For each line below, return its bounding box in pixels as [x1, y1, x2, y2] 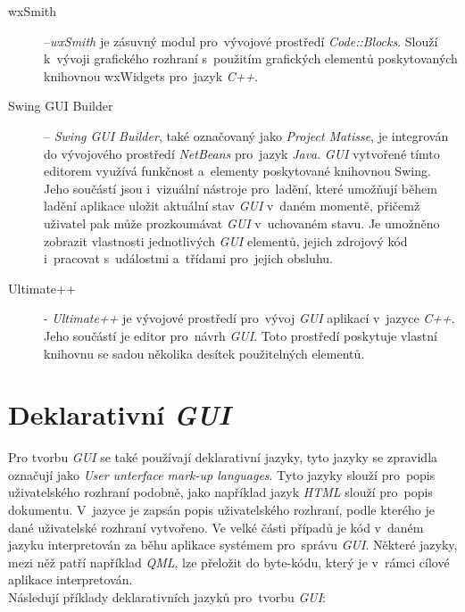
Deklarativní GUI [8, 396, 230, 434]
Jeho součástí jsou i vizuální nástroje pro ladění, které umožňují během [44, 178, 437, 197]
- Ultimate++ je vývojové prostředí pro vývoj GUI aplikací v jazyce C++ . [44, 309, 455, 327]
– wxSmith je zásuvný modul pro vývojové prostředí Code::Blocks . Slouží [44, 31, 438, 50]
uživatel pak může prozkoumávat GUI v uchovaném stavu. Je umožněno [44, 213, 440, 232]
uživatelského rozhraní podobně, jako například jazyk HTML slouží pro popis [8, 483, 433, 501]
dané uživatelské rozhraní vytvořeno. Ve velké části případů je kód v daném [8, 517, 424, 536]
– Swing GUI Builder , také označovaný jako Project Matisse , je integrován [44, 126, 449, 145]
